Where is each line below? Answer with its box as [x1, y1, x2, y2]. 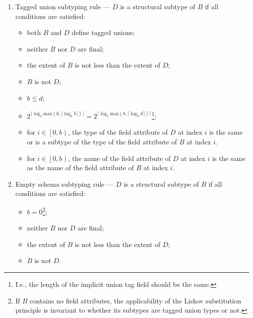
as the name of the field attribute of [27, 162, 134, 173]
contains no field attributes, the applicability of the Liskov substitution [30, 295, 241, 305]
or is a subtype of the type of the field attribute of [27, 137, 177, 146]
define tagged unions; [72, 27, 135, 37]
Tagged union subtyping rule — [15, 1, 110, 11]
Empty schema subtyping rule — [15, 178, 114, 189]
